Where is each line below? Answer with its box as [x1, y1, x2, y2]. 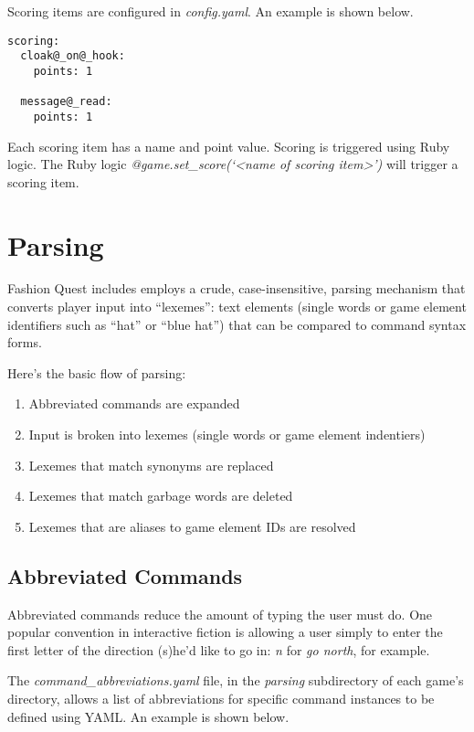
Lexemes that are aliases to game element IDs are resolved [28, 516, 356, 536]
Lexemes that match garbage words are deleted [28, 486, 293, 505]
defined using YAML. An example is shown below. [7, 706, 290, 726]
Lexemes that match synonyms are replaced [28, 455, 274, 474]
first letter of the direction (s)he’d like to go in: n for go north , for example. [7, 640, 430, 659]
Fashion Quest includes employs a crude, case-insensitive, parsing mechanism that [7, 279, 466, 298]
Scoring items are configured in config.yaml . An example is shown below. [7, 2, 414, 20]
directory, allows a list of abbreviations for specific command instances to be [7, 688, 435, 707]
